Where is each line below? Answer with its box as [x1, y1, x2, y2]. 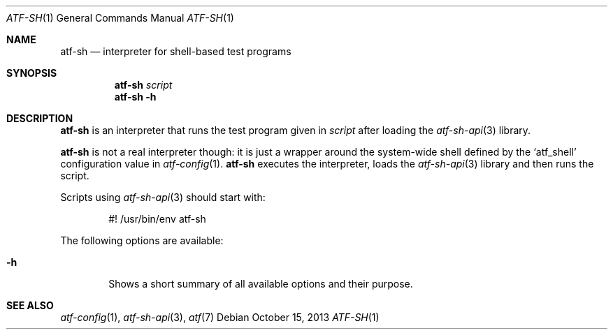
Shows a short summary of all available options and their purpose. [108, 278, 413, 290]
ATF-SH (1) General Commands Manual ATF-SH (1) [6, 12, 234, 24]
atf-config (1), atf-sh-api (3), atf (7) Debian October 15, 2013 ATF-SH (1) [60, 311, 380, 323]
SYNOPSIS [6, 67, 57, 79]
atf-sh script [114, 79, 173, 91]
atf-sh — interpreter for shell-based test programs [60, 45, 291, 57]
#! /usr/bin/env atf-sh [108, 213, 206, 225]
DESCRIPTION [6, 112, 73, 124]
